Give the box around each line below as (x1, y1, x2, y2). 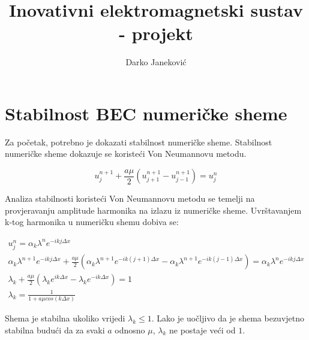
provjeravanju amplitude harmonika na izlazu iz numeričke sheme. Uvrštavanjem (5, 204, 302, 216)
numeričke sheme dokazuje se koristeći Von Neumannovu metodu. (5, 147, 247, 160)
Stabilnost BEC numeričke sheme (5, 101, 287, 125)
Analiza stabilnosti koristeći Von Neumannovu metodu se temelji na (5, 192, 255, 205)
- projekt (119, 21, 193, 45)
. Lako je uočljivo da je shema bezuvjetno (151, 312, 305, 324)
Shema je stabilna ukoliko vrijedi (5, 312, 125, 324)
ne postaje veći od (169, 323, 236, 336)
